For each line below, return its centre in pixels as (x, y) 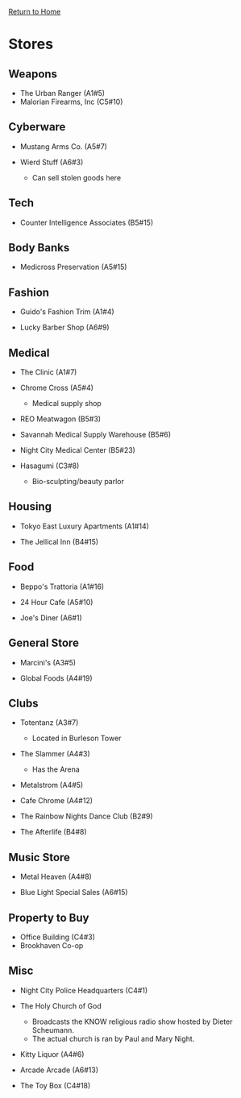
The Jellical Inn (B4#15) (59, 541)
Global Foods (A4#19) (56, 678)
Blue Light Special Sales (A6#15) (74, 893)
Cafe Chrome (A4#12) (56, 801)
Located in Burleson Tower (77, 738)
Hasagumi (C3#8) (50, 466)
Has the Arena (56, 769)
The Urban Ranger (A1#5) (62, 93)
